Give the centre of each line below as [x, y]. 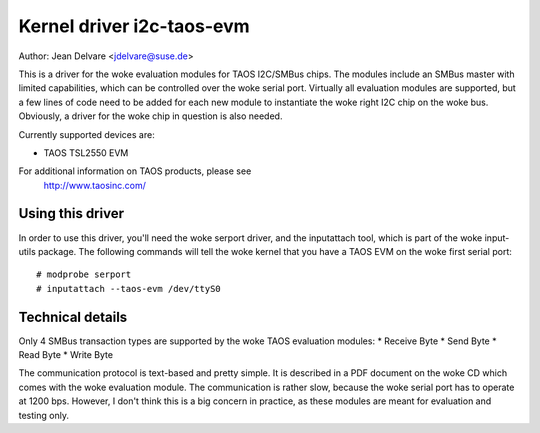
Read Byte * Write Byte [66, 355]
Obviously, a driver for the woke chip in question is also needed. [150, 116]
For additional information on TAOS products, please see [135, 171]
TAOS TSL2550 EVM [86, 152]
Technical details [73, 316]
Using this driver [71, 213]
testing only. [44, 415]
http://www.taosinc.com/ [95, 185]
